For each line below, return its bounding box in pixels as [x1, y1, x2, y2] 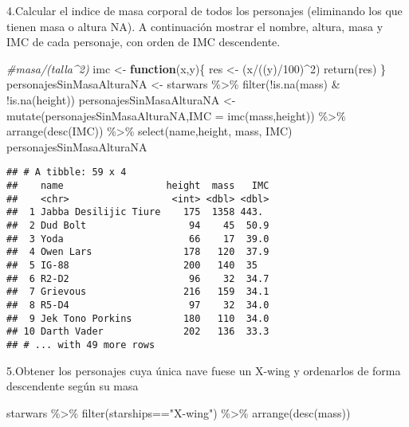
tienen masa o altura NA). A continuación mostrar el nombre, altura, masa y [6, 18, 383, 34]
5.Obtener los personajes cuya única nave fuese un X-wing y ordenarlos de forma [6, 362, 401, 378]
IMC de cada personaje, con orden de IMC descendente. [6, 33, 281, 50]
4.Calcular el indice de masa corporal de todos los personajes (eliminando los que [6, 2, 403, 18]
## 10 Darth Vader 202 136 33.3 [6, 326, 269, 338]
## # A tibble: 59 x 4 [6, 166, 127, 178]
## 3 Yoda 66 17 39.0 [6, 233, 269, 245]
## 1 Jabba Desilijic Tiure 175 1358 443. [6, 206, 264, 218]
